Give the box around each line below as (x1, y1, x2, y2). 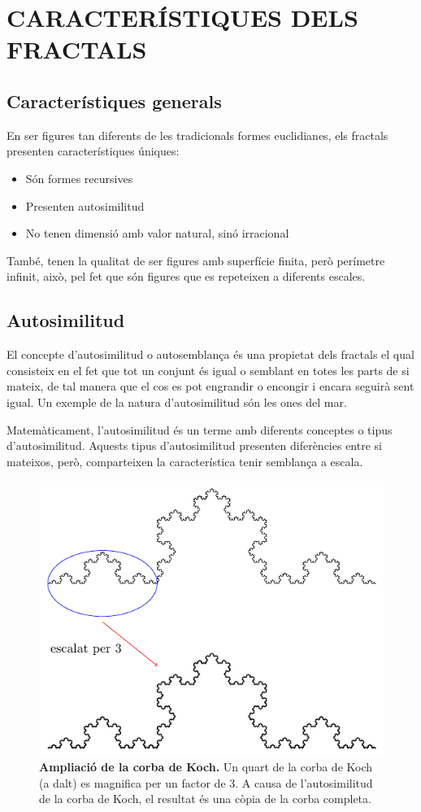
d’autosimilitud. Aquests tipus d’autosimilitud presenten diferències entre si (7, 437, 382, 454)
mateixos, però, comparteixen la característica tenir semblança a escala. (7, 452, 363, 469)
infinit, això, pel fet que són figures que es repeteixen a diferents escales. (7, 268, 366, 285)
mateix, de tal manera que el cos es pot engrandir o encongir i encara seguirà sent (7, 378, 414, 395)
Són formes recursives (25, 169, 133, 186)
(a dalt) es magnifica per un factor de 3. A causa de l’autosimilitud (39, 774, 373, 791)
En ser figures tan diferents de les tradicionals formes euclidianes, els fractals (7, 126, 388, 143)
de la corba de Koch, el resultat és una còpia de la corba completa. (39, 790, 371, 807)
